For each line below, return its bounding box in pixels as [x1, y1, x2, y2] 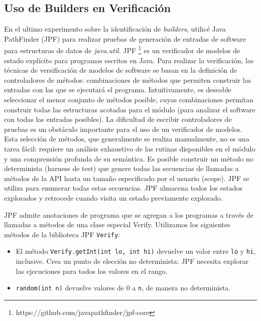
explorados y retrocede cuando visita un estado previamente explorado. [4, 192, 223, 203]
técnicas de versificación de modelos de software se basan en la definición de [4, 65, 237, 75]
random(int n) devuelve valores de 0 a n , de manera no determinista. [16, 282, 230, 293]
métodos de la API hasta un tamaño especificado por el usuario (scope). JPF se [4, 173, 249, 183]
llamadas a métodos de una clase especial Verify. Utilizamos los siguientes [4, 219, 230, 230]
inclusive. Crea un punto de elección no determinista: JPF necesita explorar [16, 256, 249, 266]
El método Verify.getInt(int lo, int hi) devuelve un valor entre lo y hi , [16, 246, 256, 256]
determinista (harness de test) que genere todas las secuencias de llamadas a [4, 163, 239, 174]
